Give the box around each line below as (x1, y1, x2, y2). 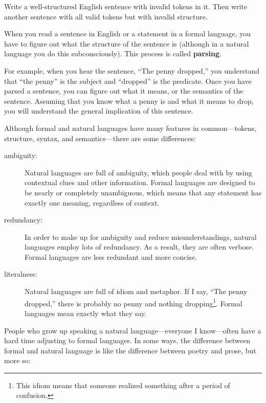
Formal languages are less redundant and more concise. (25, 251, 197, 262)
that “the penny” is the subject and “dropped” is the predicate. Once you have (4, 75, 252, 86)
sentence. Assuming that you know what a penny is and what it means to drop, (4, 95, 254, 106)
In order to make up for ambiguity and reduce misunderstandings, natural (25, 231, 257, 242)
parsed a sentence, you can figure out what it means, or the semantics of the (4, 85, 243, 96)
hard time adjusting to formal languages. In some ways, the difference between (4, 335, 251, 346)
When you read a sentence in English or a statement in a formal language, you (4, 28, 251, 39)
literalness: (4, 268, 37, 279)
